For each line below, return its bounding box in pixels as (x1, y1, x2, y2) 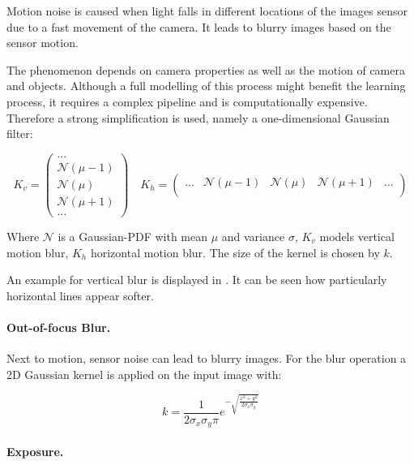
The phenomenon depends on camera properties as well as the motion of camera (6, 61, 405, 78)
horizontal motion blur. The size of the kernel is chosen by (90, 243, 380, 260)
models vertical (319, 227, 395, 244)
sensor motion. (6, 34, 79, 51)
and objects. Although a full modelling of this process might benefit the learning (6, 77, 406, 94)
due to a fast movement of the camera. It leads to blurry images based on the (6, 18, 391, 35)
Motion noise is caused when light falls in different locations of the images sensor (6, 2, 408, 19)
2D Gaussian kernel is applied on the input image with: (6, 365, 282, 382)
